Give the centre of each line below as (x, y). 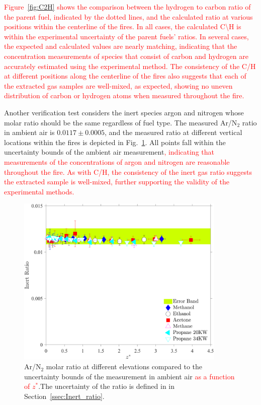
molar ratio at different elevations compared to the (124, 366)
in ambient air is (29, 132)
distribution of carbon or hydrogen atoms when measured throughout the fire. (124, 95)
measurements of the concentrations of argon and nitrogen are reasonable (117, 161)
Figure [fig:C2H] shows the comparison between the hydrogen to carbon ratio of (127, 7)
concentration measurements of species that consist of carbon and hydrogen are (126, 56)
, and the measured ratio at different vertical (173, 132)
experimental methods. (39, 191)
